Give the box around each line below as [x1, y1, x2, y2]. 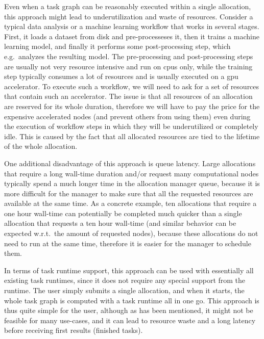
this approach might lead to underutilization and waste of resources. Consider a [4, 11, 253, 21]
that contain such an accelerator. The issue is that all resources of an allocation [4, 91, 253, 101]
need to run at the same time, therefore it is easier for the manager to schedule [4, 238, 251, 248]
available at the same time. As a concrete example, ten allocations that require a [4, 198, 257, 208]
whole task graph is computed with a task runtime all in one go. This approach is [4, 295, 259, 305]
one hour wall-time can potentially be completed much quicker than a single [4, 207, 242, 218]
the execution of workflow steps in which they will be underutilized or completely [4, 121, 258, 132]
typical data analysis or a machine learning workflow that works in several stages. [4, 21, 259, 32]
